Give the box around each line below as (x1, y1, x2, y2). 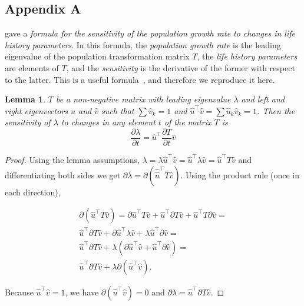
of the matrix (164, 116, 212, 128)
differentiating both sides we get (5, 168, 121, 181)
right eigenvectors (5, 104, 68, 117)
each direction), (5, 185, 61, 198)
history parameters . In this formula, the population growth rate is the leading (5, 38, 281, 51)
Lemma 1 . (5, 93, 46, 105)
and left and (241, 93, 285, 105)
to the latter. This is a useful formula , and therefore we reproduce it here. (5, 73, 275, 85)
